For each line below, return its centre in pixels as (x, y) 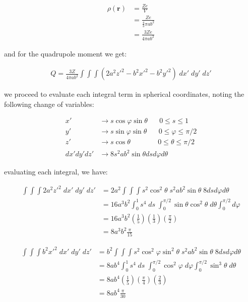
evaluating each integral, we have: (56, 172)
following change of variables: (49, 104)
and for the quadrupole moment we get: (66, 53)
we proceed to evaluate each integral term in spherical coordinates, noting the (124, 94)
